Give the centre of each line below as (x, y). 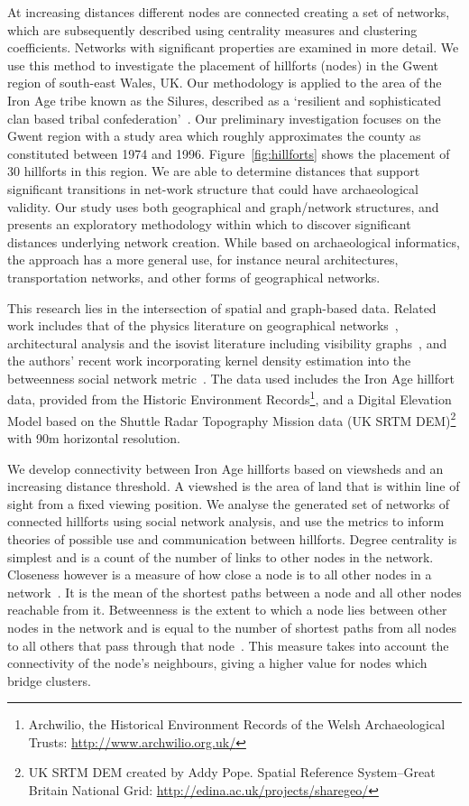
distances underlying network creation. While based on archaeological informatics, (234, 241)
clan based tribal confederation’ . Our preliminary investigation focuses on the (224, 118)
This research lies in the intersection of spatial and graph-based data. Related (222, 307)
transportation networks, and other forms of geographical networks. (194, 277)
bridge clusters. (49, 680)
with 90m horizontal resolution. (94, 437)
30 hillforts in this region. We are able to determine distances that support (214, 171)
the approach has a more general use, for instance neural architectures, (203, 259)
